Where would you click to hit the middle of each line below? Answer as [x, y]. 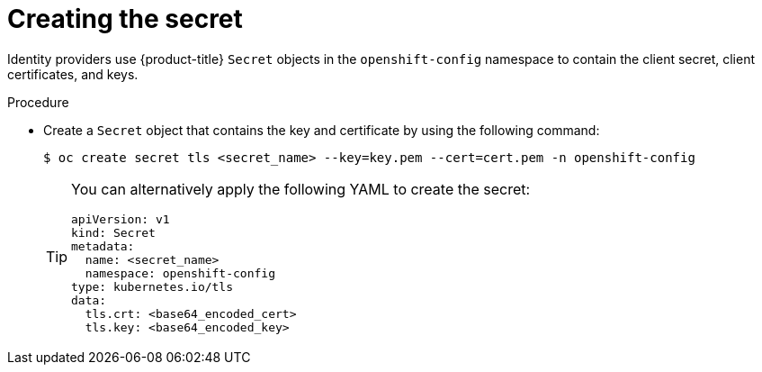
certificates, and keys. [73, 74]
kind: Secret [113, 232]
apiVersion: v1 [121, 219]
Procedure [38, 102]
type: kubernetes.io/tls [152, 286]
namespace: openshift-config [180, 273]
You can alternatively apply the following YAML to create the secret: [301, 189]
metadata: [103, 246]
